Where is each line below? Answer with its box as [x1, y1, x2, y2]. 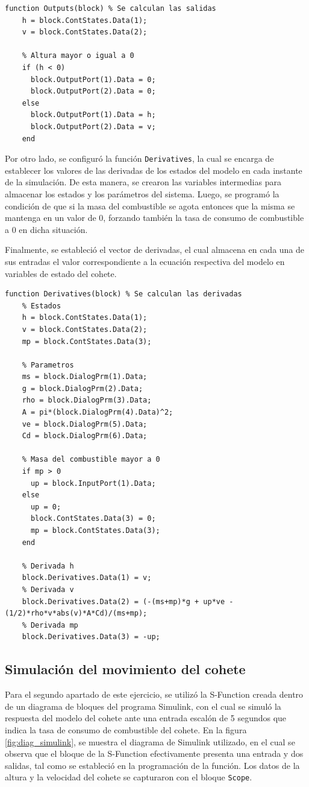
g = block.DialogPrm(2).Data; [22, 384, 143, 393]
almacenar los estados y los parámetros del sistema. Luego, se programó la [5, 187, 279, 200]
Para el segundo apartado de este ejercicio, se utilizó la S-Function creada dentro [5, 688, 304, 701]
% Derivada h [22, 561, 74, 570]
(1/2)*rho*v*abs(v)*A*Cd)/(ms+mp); [5, 609, 148, 618]
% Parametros [22, 360, 74, 369]
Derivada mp [30, 620, 78, 629]
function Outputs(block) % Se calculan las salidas [5, 4, 216, 13]
